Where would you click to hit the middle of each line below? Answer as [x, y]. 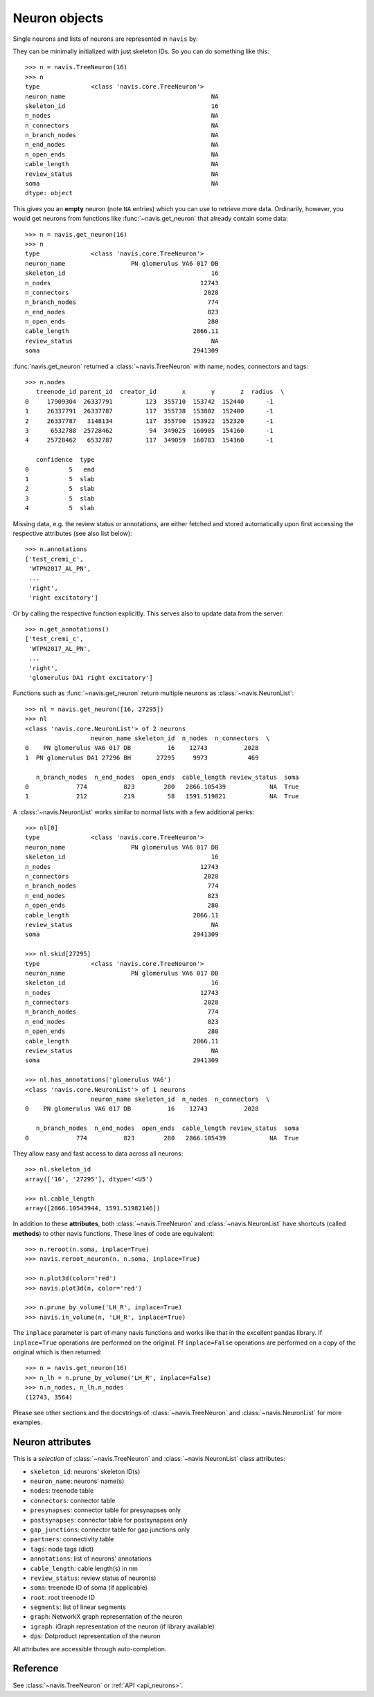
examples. [28, 1422]
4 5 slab [60, 508]
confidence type [65, 460]
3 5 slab [60, 498]
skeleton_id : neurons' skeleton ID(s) [85, 1471]
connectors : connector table [73, 1500]
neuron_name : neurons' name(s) [77, 1481]
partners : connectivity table [72, 1539]
